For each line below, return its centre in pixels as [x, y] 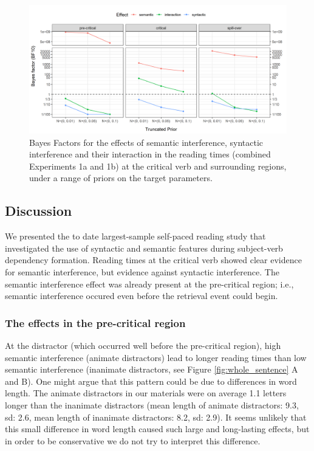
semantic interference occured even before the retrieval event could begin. [142, 296]
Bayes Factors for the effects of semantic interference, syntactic [146, 142]
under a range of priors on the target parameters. [121, 178]
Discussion [39, 211]
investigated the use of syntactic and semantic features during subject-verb [144, 248]
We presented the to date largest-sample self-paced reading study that [135, 236]
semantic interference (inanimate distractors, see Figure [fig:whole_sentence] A [152, 369]
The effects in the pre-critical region [95, 322]
